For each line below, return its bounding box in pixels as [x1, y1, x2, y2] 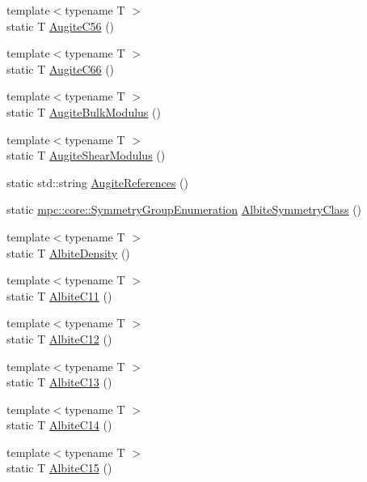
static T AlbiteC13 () [6, 373, 112, 390]
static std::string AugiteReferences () [6, 173, 188, 190]
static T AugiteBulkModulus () [6, 103, 161, 120]
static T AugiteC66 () [6, 60, 115, 77]
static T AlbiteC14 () [6, 416, 112, 433]
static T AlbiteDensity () [6, 244, 130, 261]
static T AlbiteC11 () [6, 287, 112, 304]
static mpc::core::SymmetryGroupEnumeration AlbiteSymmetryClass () [6, 201, 362, 218]
